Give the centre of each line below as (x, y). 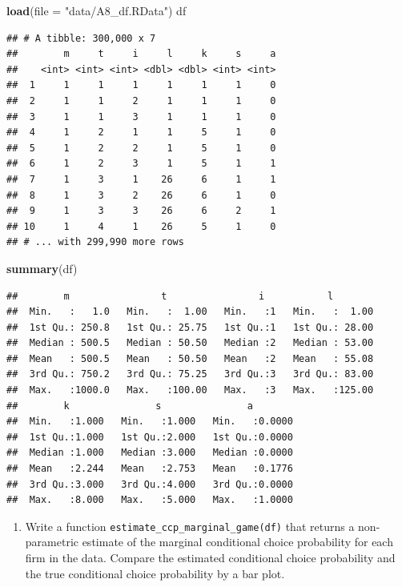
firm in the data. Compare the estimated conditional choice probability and (210, 558)
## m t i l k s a (141, 54)
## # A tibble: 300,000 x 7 (81, 38)
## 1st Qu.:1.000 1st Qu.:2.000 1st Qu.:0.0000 (150, 437)
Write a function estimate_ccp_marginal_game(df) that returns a (190, 526)
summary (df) (42, 268)
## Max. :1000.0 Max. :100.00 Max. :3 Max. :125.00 (190, 390)
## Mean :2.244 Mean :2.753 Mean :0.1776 (150, 469)
